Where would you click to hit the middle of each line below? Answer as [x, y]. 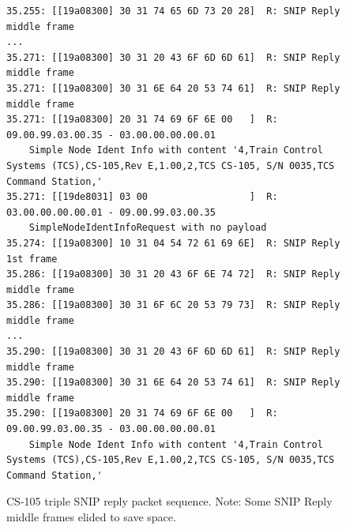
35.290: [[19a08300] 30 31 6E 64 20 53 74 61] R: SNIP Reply [173, 383]
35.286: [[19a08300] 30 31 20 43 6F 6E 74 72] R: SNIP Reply [173, 274]
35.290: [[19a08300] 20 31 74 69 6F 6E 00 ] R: [142, 413]
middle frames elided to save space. [91, 517]
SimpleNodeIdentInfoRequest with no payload [148, 228]
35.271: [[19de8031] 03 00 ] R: [142, 197]
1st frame [32, 259]
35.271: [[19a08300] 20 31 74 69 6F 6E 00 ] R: [142, 120]
